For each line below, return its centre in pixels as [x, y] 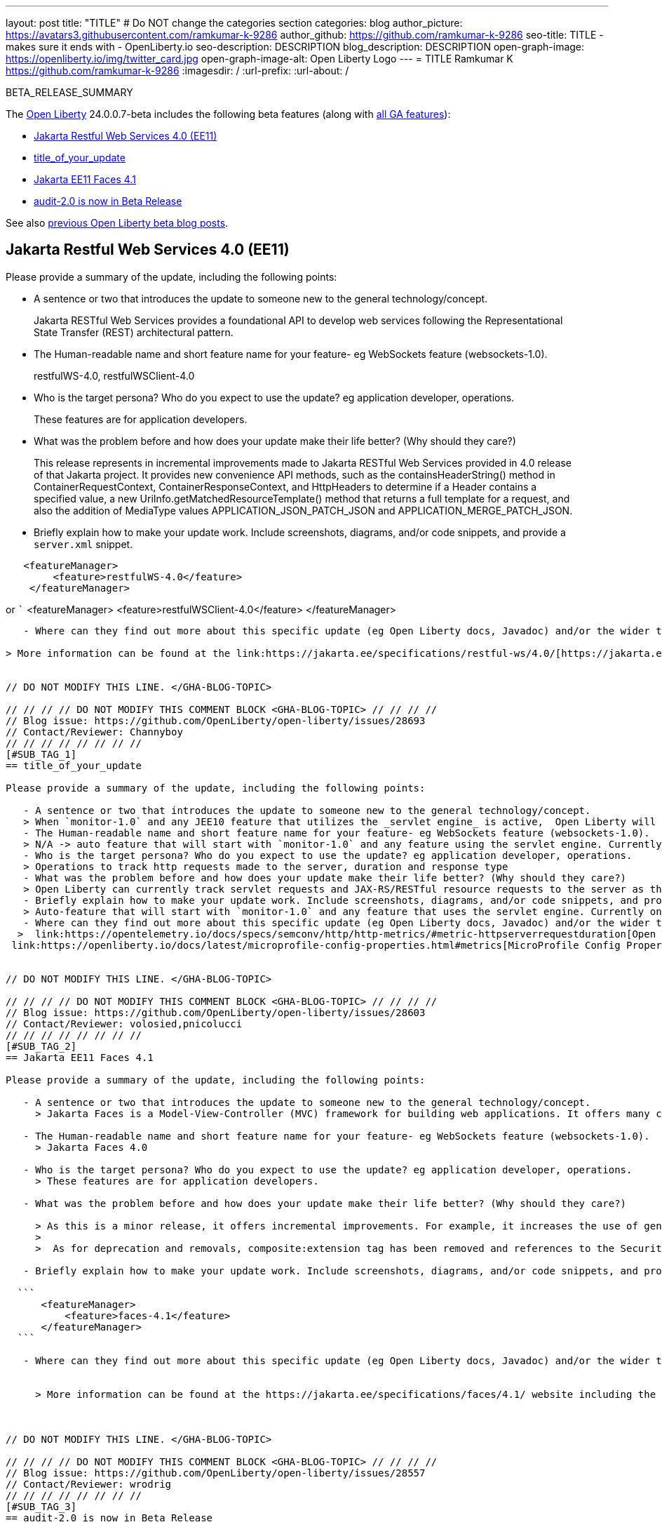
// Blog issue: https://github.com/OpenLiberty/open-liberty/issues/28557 [216, 1473]
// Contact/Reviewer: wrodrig [89, 1484]
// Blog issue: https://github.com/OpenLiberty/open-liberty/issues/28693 [216, 720]
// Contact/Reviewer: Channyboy [94, 732]
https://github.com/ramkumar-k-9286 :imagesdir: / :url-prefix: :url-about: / [177, 71]
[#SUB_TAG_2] [41, 1046]
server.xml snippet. [83, 544]
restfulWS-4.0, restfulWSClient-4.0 [114, 375]
